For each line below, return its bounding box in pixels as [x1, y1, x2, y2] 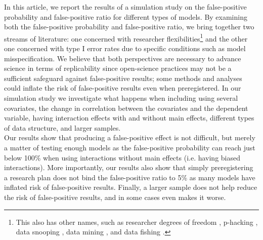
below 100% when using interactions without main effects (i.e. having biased [4, 152, 240, 163]
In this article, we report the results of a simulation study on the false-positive [4, 2, 247, 12]
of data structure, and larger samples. [4, 122, 121, 133]
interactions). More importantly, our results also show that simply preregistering [4, 162, 253, 173]
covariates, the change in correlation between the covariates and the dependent [4, 102, 248, 113]
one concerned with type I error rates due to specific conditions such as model [4, 43, 246, 54]
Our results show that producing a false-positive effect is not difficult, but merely [4, 132, 255, 143]
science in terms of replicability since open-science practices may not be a [4, 63, 232, 73]
